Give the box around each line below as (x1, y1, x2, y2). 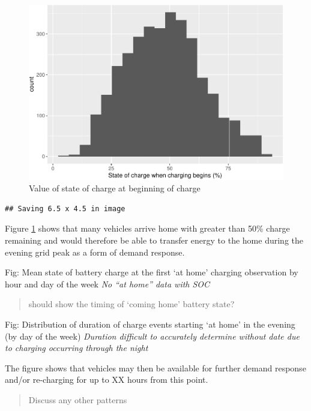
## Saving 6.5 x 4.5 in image (5, 204, 125, 213)
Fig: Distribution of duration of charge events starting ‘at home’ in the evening (5, 318, 295, 331)
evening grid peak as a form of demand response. (5, 245, 185, 258)
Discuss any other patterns (28, 394, 127, 406)
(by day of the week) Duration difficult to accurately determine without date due (5, 329, 300, 342)
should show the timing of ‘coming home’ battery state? (28, 298, 235, 310)
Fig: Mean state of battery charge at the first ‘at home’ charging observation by (5, 266, 298, 278)
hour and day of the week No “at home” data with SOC (5, 277, 210, 290)
